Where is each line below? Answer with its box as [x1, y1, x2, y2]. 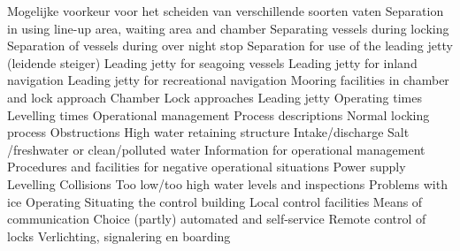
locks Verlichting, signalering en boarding [7, 226, 231, 245]
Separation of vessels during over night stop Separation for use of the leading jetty [7, 36, 453, 55]
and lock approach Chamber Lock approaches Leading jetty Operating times [7, 87, 422, 106]
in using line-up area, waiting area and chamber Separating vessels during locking [7, 19, 449, 37]
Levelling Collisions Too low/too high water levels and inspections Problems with [7, 174, 448, 193]
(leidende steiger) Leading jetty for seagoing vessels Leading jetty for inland [7, 53, 418, 72]
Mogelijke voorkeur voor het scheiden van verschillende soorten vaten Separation [7, 2, 444, 19]
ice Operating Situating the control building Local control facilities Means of [7, 192, 423, 210]
